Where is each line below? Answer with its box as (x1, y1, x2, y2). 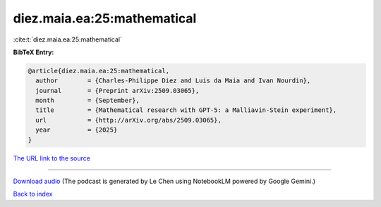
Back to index (13, 190, 53, 199)
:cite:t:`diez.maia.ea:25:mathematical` (13, 35, 123, 44)
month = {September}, (35, 96, 140, 105)
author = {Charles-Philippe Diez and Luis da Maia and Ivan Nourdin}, (35, 77, 311, 84)
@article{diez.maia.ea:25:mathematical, (28, 67, 169, 75)
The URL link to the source (13, 153, 91, 162)
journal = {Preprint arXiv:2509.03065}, (35, 87, 200, 94)
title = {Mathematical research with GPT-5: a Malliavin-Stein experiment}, (35, 106, 337, 114)
